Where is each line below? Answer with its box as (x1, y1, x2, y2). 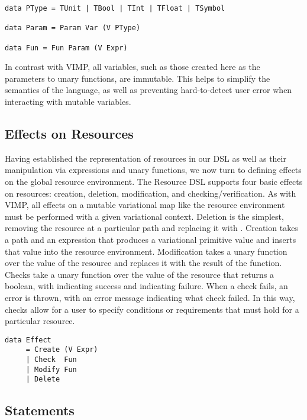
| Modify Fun (25, 365, 77, 374)
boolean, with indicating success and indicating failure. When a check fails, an (5, 280, 288, 292)
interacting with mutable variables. (5, 95, 131, 108)
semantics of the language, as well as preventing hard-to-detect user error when (5, 84, 292, 96)
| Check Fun (25, 355, 77, 364)
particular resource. (5, 315, 75, 327)
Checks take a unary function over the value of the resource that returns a (5, 268, 274, 280)
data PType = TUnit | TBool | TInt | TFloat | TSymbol (5, 4, 225, 12)
